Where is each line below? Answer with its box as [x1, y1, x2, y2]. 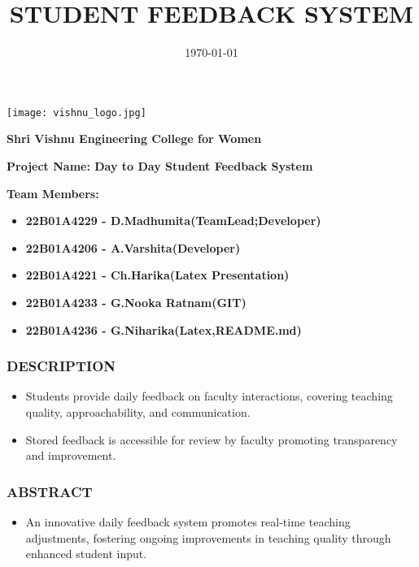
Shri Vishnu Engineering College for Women [7, 130, 262, 147]
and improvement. [25, 447, 116, 464]
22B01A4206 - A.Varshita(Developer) [25, 239, 241, 256]
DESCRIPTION [7, 356, 116, 376]
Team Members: [7, 184, 99, 201]
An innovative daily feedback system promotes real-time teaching [25, 513, 351, 530]
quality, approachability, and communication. [25, 403, 251, 420]
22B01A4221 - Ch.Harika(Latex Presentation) [25, 266, 290, 283]
